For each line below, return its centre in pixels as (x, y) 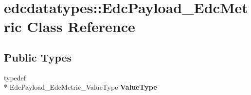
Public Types (38, 57)
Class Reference (81, 26)
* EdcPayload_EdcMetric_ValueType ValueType (81, 87)
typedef (15, 77)
